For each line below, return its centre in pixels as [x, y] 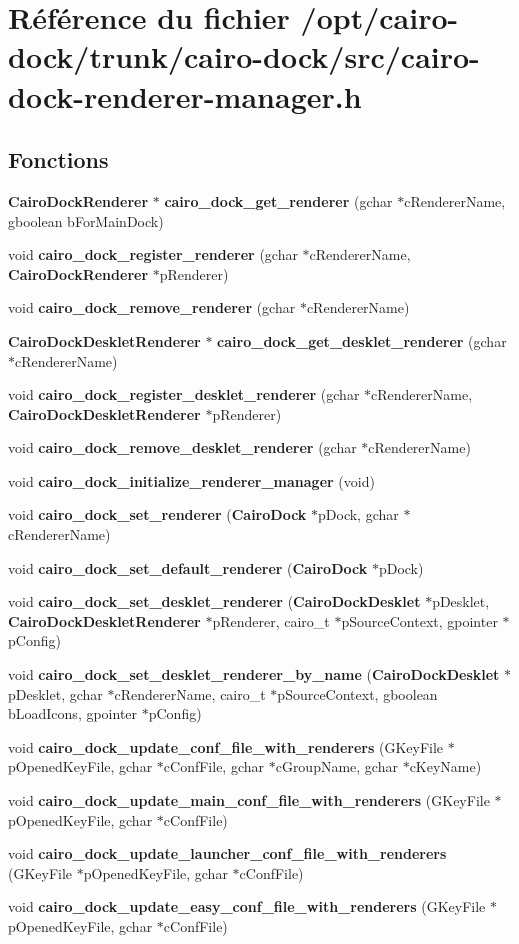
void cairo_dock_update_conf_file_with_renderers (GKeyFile [226, 746]
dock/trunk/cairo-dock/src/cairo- [244, 56]
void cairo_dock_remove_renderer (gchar [152, 307]
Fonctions [58, 159]
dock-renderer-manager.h [185, 95]
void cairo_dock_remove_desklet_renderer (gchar [182, 447]
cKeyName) [445, 766]
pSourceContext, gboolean [357, 693]
